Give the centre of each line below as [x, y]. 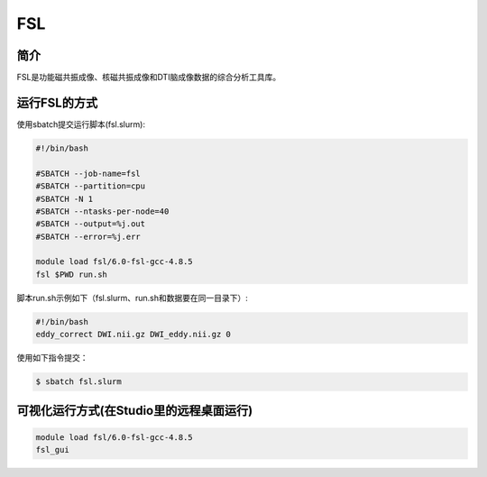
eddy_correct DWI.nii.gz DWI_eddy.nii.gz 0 [133, 335]
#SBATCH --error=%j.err [88, 236]
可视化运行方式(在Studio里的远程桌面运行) [135, 410]
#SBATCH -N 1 [64, 199]
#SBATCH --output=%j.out [91, 224]
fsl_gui [52, 450]
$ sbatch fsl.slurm [78, 382]
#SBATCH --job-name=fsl [88, 173]
